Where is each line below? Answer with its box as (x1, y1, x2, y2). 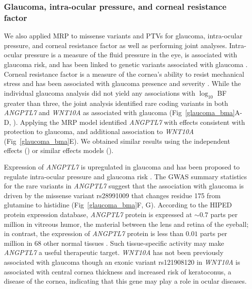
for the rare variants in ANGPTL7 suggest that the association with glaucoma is (4, 181, 244, 191)
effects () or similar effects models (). (4, 145, 114, 155)
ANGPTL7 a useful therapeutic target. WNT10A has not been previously (4, 247, 224, 257)
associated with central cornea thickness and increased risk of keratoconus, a (4, 266, 232, 276)
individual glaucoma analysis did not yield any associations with (4, 87, 195, 98)
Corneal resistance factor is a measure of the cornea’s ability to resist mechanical (4, 68, 244, 79)
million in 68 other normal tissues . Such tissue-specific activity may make (4, 238, 224, 248)
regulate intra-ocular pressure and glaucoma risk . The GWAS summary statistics (4, 171, 247, 181)
